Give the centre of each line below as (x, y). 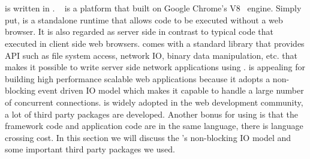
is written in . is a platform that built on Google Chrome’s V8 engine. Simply (153, 8)
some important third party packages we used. (90, 149)
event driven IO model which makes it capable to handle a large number (171, 90)
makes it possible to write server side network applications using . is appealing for (155, 67)
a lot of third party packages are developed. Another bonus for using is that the (151, 114)
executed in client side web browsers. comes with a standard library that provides (155, 43)
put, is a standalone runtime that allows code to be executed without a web (144, 19)
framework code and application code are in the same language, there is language (154, 126)
